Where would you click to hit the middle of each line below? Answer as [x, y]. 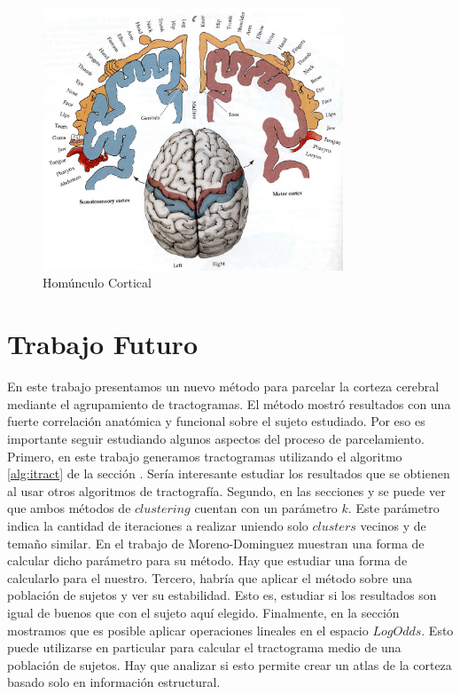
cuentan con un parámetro [266, 508]
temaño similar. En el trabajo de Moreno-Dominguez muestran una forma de [216, 543]
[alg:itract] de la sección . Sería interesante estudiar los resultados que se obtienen [229, 473]
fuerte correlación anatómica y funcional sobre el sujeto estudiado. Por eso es [216, 421]
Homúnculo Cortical [97, 283]
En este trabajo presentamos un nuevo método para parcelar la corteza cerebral [223, 386]
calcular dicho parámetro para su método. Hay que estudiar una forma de [207, 560]
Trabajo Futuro [102, 344]
